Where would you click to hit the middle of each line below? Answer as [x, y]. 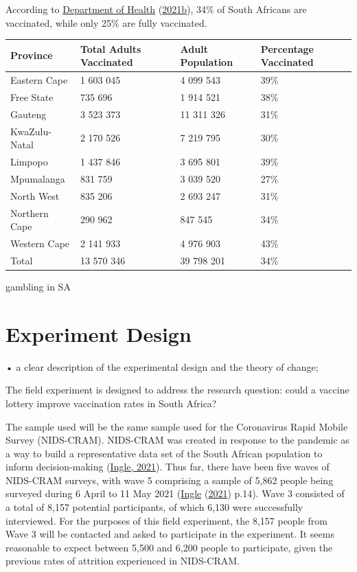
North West [35, 195]
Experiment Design [99, 333]
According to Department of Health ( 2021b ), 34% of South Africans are [156, 9]
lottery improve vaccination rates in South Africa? [111, 403]
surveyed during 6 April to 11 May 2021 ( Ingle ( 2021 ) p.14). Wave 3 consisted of [175, 493]
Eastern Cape [39, 80]
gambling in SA [38, 286]
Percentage [287, 48]
